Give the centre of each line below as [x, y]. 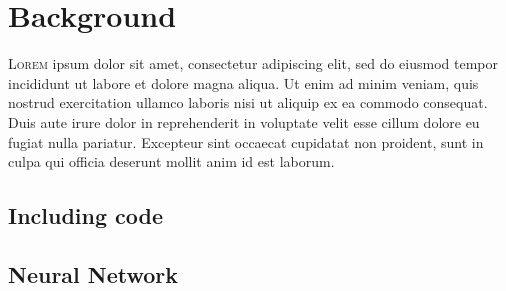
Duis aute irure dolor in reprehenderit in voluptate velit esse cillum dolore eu [244, 121]
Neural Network [93, 273]
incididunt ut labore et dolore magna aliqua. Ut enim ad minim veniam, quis [243, 82]
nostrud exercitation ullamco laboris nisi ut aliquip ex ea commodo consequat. [248, 102]
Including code [86, 215]
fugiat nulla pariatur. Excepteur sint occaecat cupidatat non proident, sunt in [246, 141]
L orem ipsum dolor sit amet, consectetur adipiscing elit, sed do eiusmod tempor [253, 63]
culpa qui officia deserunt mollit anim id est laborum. [171, 161]
